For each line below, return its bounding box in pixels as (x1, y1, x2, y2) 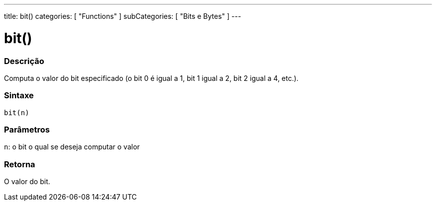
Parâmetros (4, 125, 50, 135)
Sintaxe (4, 90, 34, 101)
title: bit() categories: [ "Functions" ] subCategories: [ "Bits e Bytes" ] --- (4, 12, 241, 20)
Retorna (4, 159, 35, 169)
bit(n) (4, 108, 29, 117)
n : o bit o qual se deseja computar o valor (4, 142, 140, 151)
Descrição (4, 56, 44, 66)
